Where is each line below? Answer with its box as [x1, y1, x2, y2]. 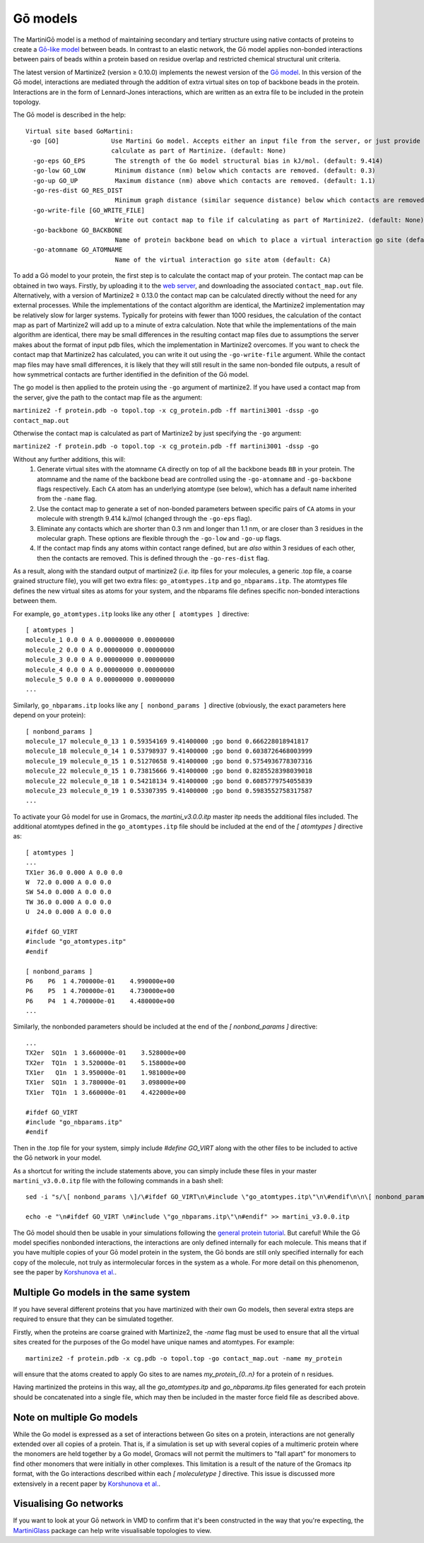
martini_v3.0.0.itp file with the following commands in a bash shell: [13, 1176, 224, 1185]
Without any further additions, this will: [13, 454, 126, 463]
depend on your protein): [13, 711, 86, 720]
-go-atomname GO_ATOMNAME [33, 246, 123, 254]
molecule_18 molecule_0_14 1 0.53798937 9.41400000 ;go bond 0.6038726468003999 [25, 747, 313, 756]
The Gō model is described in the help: [13, 110, 126, 119]
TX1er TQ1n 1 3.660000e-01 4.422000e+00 [25, 1089, 187, 1096]
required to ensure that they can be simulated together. [13, 1315, 174, 1323]
